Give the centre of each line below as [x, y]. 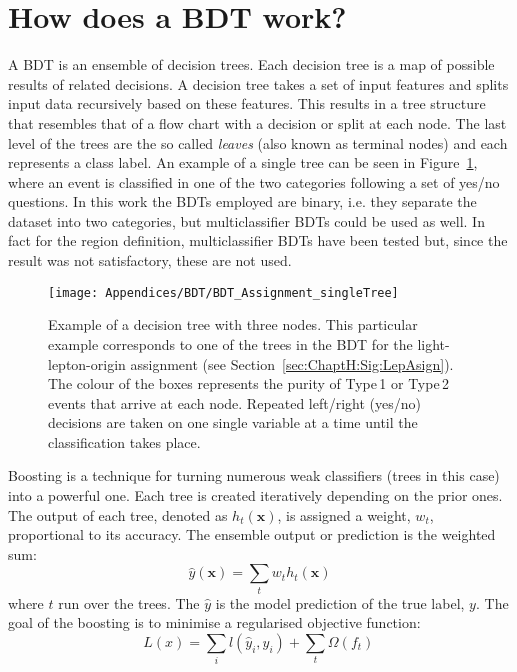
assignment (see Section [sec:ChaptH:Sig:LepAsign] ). [292, 363]
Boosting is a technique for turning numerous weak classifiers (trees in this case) [254, 475]
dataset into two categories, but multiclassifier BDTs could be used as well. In [246, 220]
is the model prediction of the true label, [340, 602]
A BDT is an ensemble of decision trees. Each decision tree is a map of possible [251, 64]
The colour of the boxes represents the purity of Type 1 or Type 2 [248, 383]
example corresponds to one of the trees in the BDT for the [230, 343]
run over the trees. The [129, 602]
